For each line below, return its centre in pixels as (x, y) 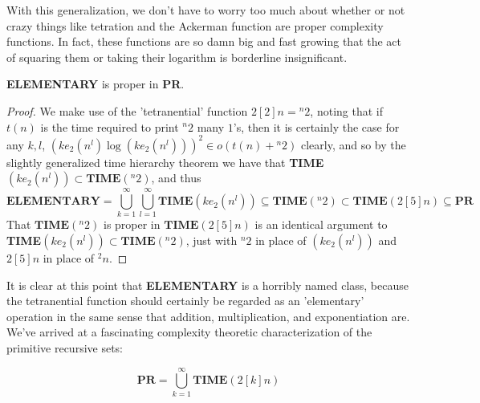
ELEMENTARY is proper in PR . (96, 84)
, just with (212, 240)
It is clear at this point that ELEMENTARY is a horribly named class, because (207, 285)
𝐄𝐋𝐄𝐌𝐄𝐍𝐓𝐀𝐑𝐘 (53, 202)
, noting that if (346, 110)
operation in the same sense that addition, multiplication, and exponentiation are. (208, 316)
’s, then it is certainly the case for (316, 126)
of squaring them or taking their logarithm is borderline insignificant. (177, 57)
